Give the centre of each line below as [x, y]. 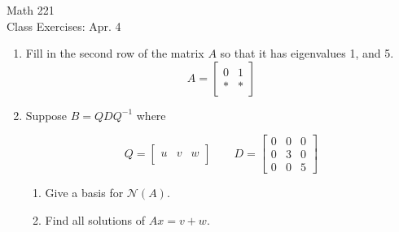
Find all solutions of [95, 220]
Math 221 [31, 10]
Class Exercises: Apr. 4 [64, 26]
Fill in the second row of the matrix [115, 53]
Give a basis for [84, 193]
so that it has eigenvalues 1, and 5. [307, 53]
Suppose [46, 115]
